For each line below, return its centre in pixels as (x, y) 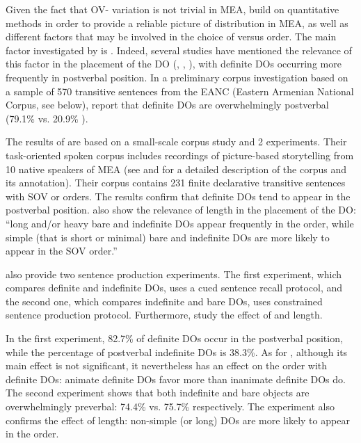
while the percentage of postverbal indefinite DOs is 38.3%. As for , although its (177, 352)
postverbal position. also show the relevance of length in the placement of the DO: (181, 210)
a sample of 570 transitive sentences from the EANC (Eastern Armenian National (180, 91)
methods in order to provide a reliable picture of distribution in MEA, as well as (177, 23)
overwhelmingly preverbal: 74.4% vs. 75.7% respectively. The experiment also (170, 406)
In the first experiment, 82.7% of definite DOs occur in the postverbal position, (174, 338)
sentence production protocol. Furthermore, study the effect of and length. (164, 315)
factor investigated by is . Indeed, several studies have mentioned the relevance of (179, 50)
